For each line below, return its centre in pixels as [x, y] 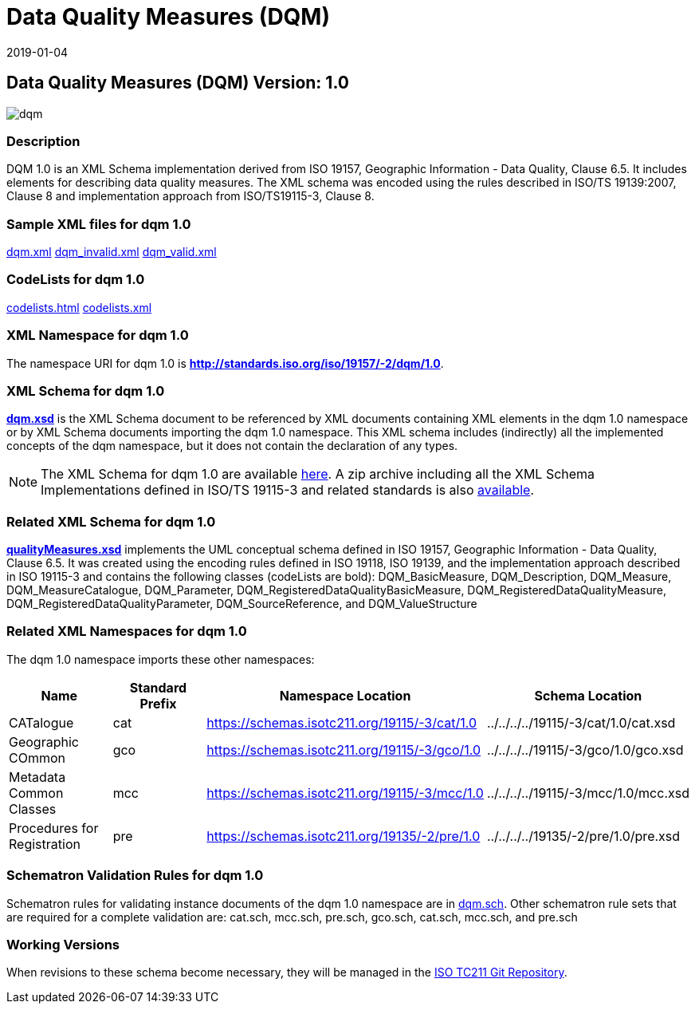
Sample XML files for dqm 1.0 [99, 224]
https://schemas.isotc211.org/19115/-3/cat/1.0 [342, 722]
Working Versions [63, 944]
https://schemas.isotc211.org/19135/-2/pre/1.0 [344, 836]
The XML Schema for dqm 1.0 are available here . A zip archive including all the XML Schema [318, 474]
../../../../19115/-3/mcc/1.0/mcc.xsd [588, 793]
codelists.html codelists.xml [79, 307]
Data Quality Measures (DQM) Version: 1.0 [178, 83]
